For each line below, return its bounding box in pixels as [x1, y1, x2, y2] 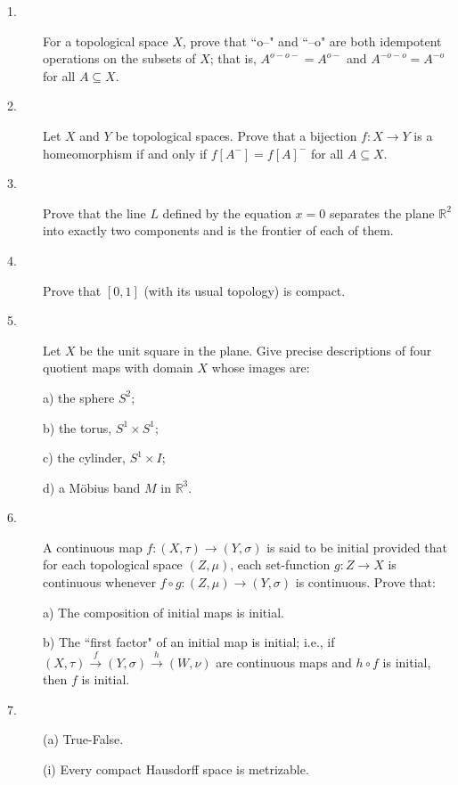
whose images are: [211, 358, 310, 377]
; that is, [209, 49, 257, 68]
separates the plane [329, 203, 435, 222]
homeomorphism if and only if [43, 143, 208, 162]
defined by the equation [162, 203, 291, 222]
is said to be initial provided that [266, 537, 447, 556]
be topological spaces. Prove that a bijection [115, 126, 357, 144]
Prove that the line [43, 203, 146, 222]
